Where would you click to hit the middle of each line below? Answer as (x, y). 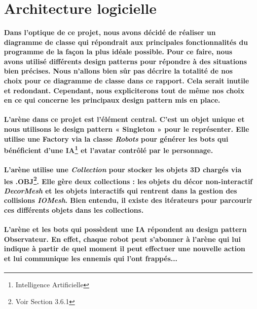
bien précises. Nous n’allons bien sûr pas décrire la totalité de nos (118, 71)
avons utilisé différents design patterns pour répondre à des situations (126, 61)
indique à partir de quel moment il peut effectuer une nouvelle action (125, 249)
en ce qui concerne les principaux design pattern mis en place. (112, 100)
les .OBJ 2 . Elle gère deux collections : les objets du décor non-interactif (128, 180)
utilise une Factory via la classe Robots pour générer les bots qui (116, 138)
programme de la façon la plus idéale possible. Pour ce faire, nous (118, 52)
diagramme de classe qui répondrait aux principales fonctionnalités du (126, 42)
